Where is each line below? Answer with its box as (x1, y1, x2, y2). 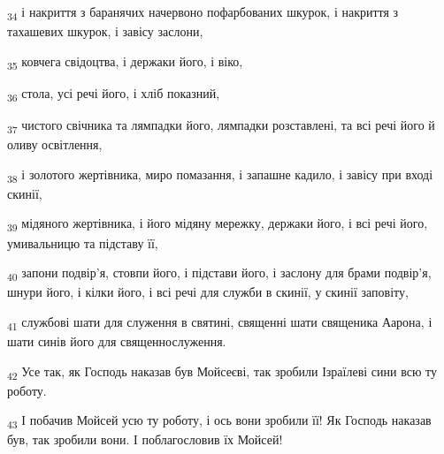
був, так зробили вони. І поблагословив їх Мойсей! (7, 430, 283, 449)
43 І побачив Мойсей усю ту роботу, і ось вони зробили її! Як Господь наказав (7, 411, 432, 432)
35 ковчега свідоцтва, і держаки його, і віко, (7, 51, 243, 72)
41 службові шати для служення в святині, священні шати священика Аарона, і (7, 312, 433, 333)
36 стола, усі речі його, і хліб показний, (7, 83, 220, 104)
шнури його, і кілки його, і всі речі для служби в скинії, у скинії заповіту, (7, 283, 409, 301)
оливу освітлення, (7, 135, 103, 154)
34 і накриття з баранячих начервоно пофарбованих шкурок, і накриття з (7, 3, 399, 23)
